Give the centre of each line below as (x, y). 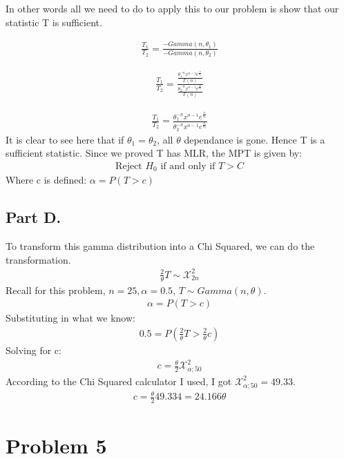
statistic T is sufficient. (54, 22)
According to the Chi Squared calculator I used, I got (119, 381)
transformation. (38, 259)
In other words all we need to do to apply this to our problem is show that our (172, 8)
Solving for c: (34, 350)
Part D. (34, 217)
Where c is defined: (46, 180)
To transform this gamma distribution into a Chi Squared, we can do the (160, 246)
